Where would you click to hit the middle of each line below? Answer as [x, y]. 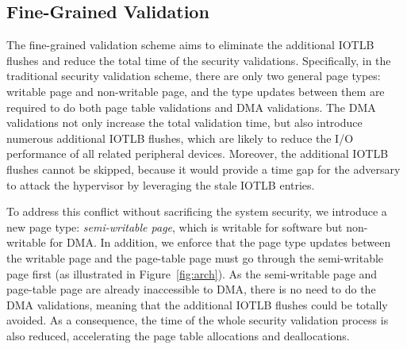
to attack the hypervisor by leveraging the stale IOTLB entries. [161, 184]
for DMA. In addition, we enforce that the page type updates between [220, 242]
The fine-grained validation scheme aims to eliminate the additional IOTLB [190, 45]
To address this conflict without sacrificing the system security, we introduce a [197, 211]
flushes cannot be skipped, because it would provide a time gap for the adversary [203, 169]
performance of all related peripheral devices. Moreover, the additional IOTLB [198, 153]
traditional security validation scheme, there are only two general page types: [194, 76]
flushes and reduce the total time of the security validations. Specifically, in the [199, 60]
